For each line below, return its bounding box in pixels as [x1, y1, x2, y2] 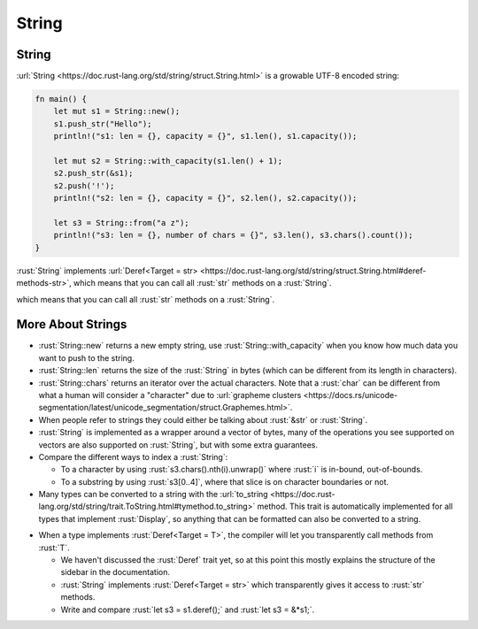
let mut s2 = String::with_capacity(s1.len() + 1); [53, 156, 283, 165]
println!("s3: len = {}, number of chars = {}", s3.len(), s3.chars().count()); [53, 230, 413, 241]
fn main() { [35, 94, 88, 104]
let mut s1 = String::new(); [53, 106, 181, 117]
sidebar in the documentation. [60, 567, 170, 578]
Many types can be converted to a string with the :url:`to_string [38, 489, 269, 500]
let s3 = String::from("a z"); [53, 218, 189, 227]
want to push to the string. [38, 352, 135, 363]
